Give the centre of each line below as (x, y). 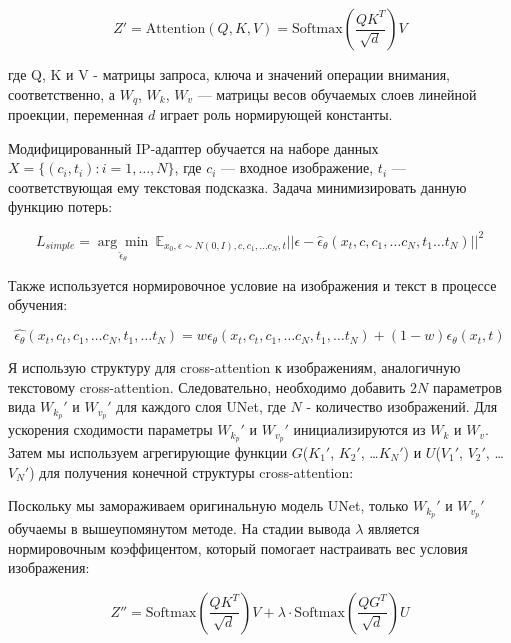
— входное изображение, (297, 167)
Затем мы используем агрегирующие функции (148, 452)
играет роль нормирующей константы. (276, 114)
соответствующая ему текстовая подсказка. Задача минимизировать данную (237, 186)
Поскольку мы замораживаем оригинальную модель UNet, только (208, 505)
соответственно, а (62, 93)
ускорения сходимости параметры (110, 429)
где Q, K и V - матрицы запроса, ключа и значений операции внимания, (229, 74)
